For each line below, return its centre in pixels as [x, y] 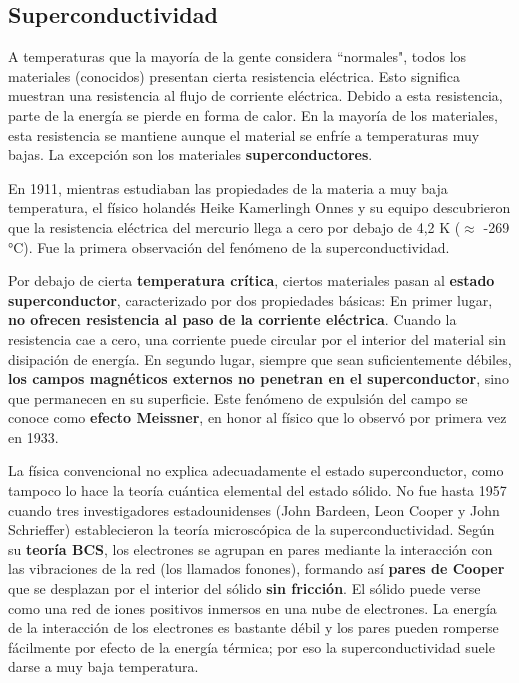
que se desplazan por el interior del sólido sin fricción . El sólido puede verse [244, 588]
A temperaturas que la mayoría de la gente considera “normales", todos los [237, 56]
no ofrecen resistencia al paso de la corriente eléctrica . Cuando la [232, 319]
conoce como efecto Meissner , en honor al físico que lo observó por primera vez [257, 417]
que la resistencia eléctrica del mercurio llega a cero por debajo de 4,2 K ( [234, 226]
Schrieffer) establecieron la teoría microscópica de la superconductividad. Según [251, 529]
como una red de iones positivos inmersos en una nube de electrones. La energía [252, 607]
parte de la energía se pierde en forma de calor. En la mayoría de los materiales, [253, 114]
